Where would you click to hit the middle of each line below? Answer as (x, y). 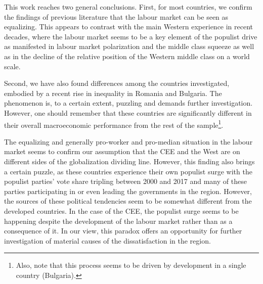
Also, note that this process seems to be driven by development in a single (131, 265)
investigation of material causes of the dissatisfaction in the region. (107, 240)
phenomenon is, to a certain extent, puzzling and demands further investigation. (128, 103)
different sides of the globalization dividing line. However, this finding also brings (129, 161)
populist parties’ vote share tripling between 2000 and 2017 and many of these (125, 181)
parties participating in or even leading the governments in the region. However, (128, 191)
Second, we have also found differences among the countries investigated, (117, 83)
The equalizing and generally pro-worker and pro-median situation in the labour (128, 141)
